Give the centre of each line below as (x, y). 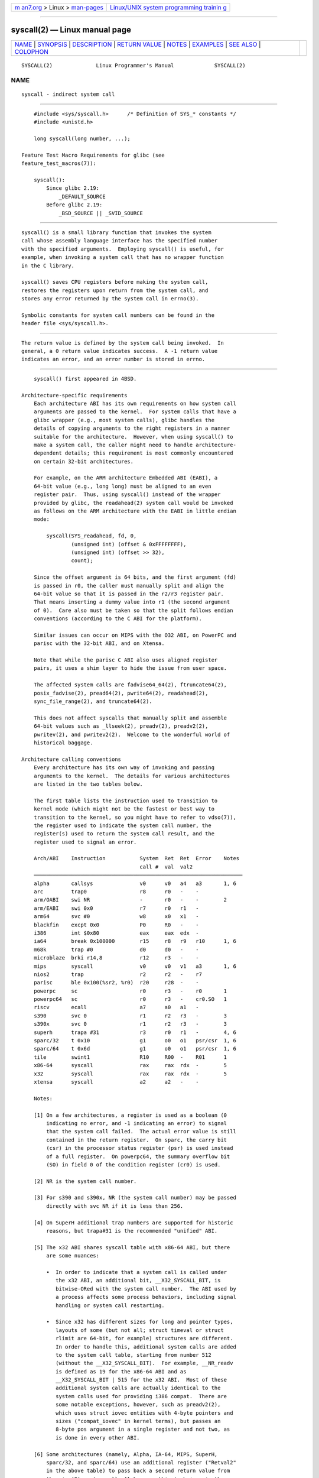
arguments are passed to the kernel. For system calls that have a (135, 412)
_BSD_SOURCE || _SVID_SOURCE (101, 213)
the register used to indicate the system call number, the (123, 825)
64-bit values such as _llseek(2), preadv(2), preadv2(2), (121, 726)
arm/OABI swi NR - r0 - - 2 (130, 900)
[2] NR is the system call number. (85, 1181)
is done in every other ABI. (97, 1438)
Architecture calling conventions (71, 759)
